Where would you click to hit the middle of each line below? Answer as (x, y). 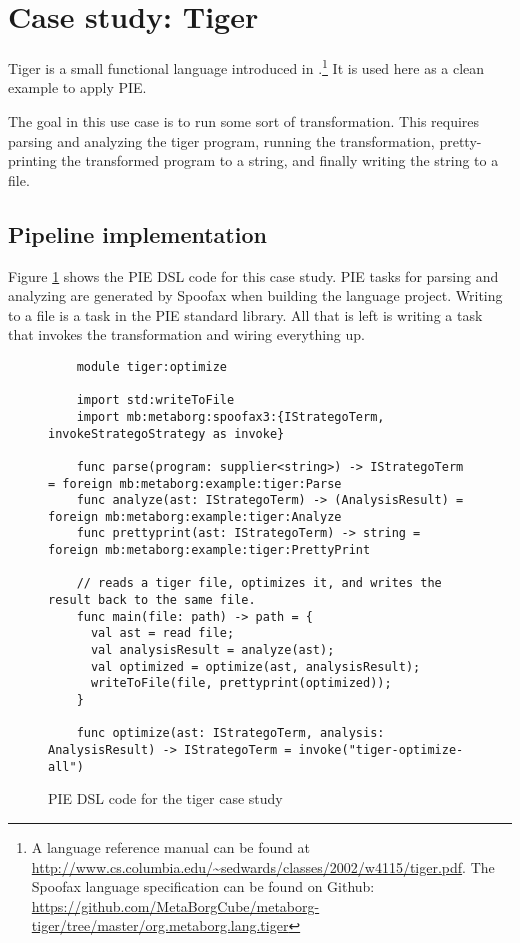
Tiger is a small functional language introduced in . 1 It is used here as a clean (246, 66)
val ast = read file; (162, 633)
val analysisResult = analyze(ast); (212, 650)
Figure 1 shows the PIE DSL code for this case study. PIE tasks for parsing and (253, 275)
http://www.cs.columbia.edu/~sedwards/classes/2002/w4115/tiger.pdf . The (263, 866)
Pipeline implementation (137, 233)
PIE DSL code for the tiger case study (165, 798)
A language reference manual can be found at (170, 846)
